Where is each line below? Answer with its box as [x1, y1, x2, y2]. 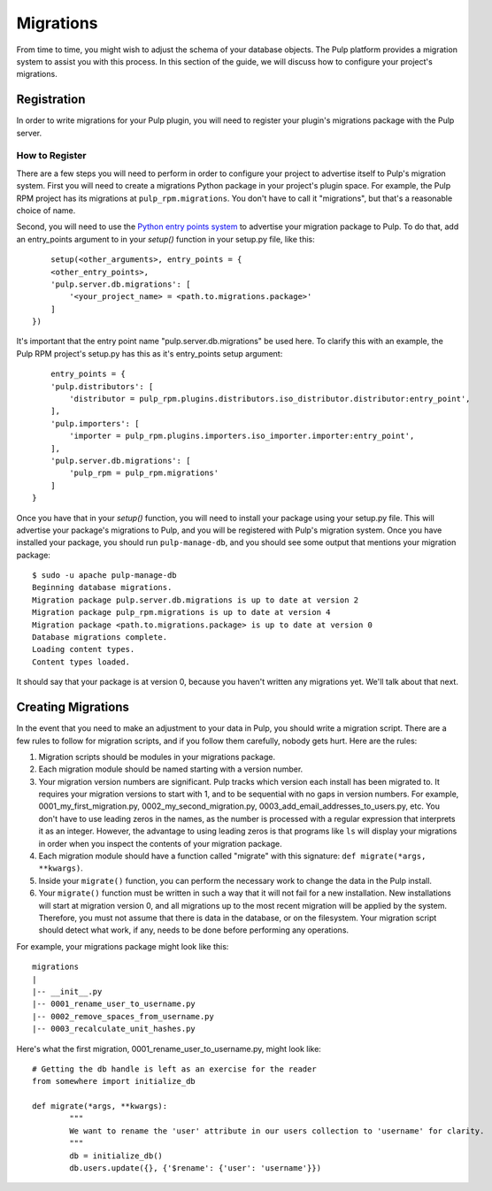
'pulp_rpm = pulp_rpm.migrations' [69, 468, 219, 478]
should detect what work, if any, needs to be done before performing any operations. [38, 925, 350, 935]
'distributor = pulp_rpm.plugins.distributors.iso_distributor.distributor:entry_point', [69, 394, 471, 404]
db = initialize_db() [69, 1150, 164, 1161]
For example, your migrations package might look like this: [16, 941, 229, 951]
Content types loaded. [32, 657, 131, 667]
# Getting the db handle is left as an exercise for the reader [32, 1064, 318, 1074]
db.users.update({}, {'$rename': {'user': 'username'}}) [69, 1164, 322, 1173]
